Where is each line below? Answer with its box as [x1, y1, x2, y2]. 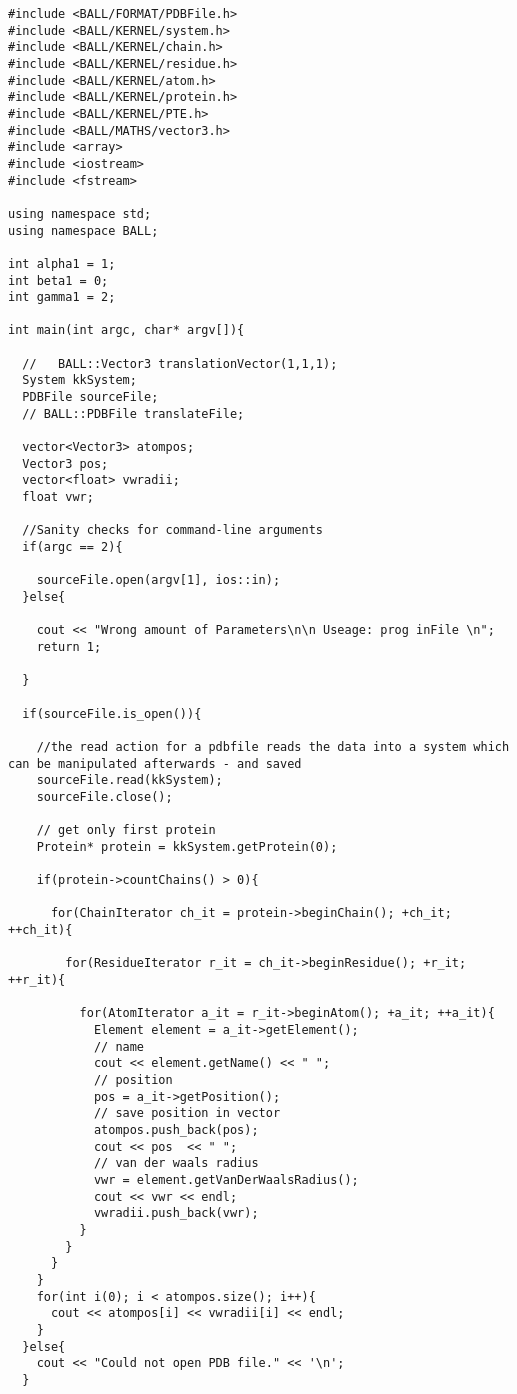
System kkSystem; [22, 373, 137, 388]
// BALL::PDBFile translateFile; [22, 406, 245, 421]
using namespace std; [8, 206, 152, 221]
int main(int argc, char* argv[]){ [8, 323, 245, 338]
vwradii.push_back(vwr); [93, 1206, 259, 1221]
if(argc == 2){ [22, 540, 123, 554]
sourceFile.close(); [36, 789, 173, 804]
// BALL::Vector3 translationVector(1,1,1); [22, 356, 338, 371]
